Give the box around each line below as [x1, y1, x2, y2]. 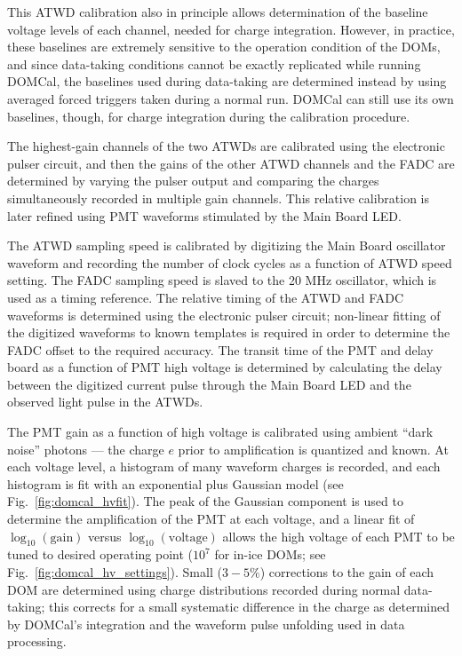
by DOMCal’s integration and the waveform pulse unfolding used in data [7, 614, 405, 633]
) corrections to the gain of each [259, 563, 434, 581]
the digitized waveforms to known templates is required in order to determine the [7, 323, 450, 342]
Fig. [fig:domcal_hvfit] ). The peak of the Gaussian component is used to [7, 492, 403, 510]
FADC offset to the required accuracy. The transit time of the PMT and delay [7, 340, 434, 359]
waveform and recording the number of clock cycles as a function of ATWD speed [7, 253, 452, 272]
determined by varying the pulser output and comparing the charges [7, 171, 379, 190]
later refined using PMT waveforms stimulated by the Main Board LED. [7, 206, 402, 225]
